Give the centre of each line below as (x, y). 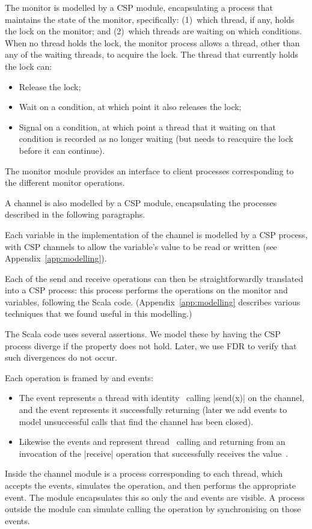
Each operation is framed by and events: (79, 377)
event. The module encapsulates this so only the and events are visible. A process (155, 497)
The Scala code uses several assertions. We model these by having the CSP (143, 334)
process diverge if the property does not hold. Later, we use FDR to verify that (151, 345)
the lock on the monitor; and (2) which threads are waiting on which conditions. (154, 31)
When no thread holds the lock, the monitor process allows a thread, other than (152, 42)
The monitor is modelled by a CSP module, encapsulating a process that (139, 7)
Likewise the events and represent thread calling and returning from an (152, 442)
